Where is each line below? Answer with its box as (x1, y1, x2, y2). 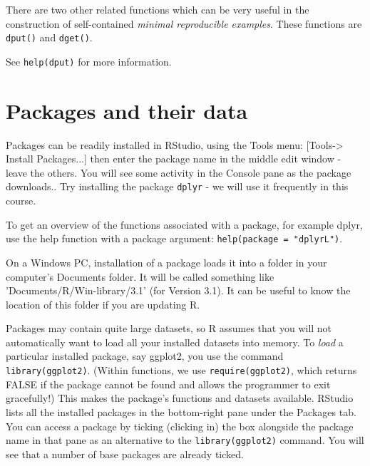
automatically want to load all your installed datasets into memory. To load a (6, 334, 344, 349)
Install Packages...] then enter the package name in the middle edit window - (6, 151, 341, 166)
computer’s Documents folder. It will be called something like (6, 269, 274, 284)
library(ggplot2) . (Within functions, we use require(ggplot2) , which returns (6, 363, 357, 378)
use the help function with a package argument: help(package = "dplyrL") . (6, 231, 343, 246)
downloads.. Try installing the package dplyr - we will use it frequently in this (6, 179, 349, 194)
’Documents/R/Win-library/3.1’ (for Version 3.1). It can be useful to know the (6, 283, 351, 298)
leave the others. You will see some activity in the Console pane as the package (6, 165, 351, 180)
